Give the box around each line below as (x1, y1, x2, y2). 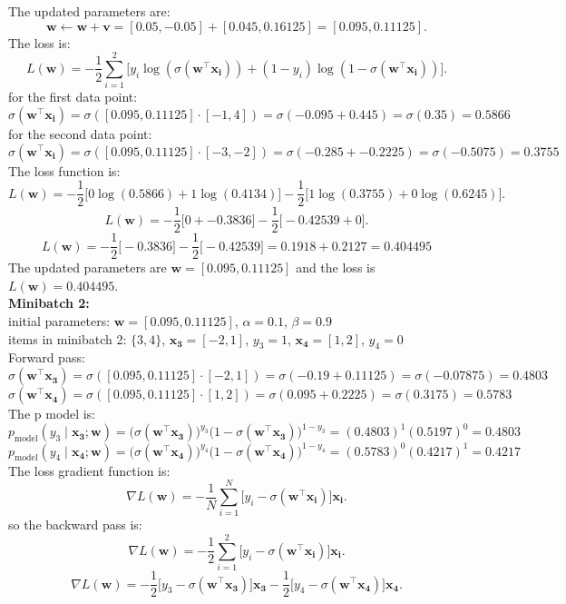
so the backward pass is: (8, 515, 142, 534)
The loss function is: (8, 161, 121, 180)
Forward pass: (8, 348, 85, 367)
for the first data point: (8, 87, 138, 106)
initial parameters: (8, 312, 111, 331)
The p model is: (8, 404, 96, 423)
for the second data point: (8, 124, 152, 143)
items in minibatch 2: (8, 329, 127, 348)
